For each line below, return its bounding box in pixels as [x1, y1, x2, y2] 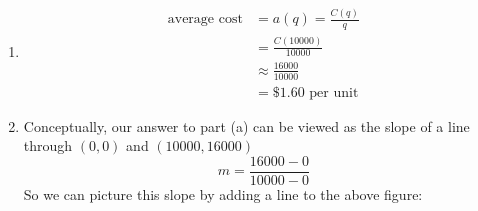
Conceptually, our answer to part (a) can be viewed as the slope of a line [23, 115, 470, 136]
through [23, 135, 73, 156]
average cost [167, 12, 243, 27]
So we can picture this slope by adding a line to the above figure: [23, 184, 423, 204]
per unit [309, 85, 359, 100]
